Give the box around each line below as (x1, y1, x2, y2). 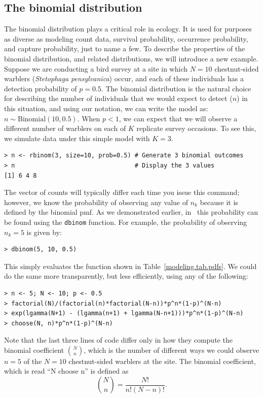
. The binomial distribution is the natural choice (101, 83, 251, 93)
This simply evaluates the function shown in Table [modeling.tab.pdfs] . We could (4, 260, 257, 271)
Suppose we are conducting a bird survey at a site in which (4, 63, 188, 74)
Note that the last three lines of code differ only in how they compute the (4, 335, 233, 345)
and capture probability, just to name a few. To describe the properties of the (4, 43, 245, 54)
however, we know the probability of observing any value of (4, 196, 189, 207)
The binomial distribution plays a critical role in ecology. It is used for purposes (4, 23, 252, 34)
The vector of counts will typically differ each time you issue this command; (4, 187, 240, 197)
